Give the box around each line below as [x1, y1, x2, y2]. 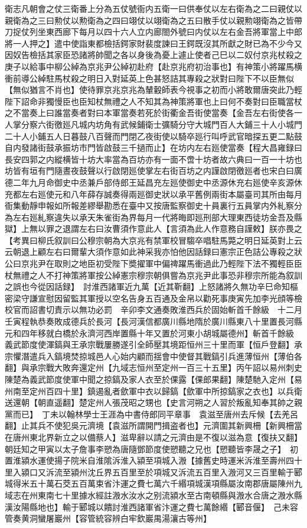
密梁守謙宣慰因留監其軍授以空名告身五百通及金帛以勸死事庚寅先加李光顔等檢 [5, 291, 302, 304]
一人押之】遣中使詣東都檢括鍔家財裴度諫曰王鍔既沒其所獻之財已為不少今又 [12, 37, 302, 49]
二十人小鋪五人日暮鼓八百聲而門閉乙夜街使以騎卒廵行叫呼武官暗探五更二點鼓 [5, 129, 302, 142]
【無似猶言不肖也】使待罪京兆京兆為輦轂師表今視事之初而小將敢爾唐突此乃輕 [5, 83, 302, 96]
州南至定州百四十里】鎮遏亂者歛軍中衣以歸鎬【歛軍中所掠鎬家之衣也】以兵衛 [5, 384, 302, 397]
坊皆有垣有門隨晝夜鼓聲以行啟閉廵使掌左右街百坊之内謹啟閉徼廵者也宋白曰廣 [5, 164, 302, 177]
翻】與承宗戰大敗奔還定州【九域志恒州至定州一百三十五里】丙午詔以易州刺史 [5, 361, 302, 374]
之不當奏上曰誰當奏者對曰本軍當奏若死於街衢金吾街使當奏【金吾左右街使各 [5, 106, 294, 119]
